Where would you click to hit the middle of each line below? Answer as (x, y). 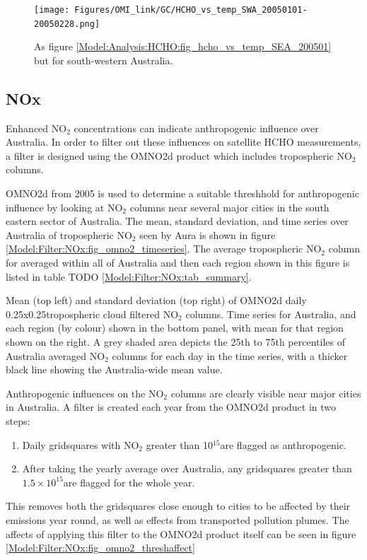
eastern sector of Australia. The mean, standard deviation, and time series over (177, 221)
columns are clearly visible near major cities (266, 393)
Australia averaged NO (56, 355)
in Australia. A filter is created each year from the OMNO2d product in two (171, 407)
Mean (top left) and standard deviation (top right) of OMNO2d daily (156, 300)
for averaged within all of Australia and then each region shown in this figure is (178, 263)
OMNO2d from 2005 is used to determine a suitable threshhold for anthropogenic (182, 193)
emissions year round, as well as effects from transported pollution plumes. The (177, 519)
